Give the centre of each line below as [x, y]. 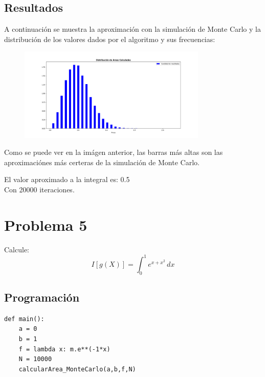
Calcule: [17, 249]
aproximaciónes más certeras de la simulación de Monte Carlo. [102, 162]
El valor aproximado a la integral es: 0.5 [67, 179]
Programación [42, 297]
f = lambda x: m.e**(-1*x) [64, 349]
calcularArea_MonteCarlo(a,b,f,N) [77, 369]
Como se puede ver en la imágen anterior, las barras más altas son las [114, 152]
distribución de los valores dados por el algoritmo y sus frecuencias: [110, 39]
